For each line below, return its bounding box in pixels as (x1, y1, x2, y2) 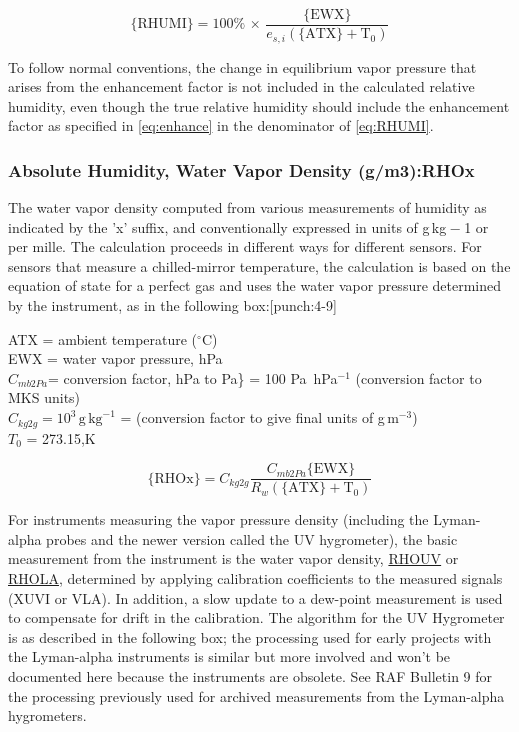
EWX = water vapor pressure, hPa (8, 348, 223, 369)
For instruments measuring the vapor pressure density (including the (8, 509, 429, 530)
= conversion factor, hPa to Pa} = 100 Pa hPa (48, 367, 338, 388)
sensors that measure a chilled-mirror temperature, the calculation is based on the (8, 255, 511, 276)
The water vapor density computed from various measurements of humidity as (8, 197, 487, 218)
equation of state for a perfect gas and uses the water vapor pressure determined (8, 275, 502, 296)
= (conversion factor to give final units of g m (120, 407, 399, 428)
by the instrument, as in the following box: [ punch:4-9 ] (8, 295, 337, 316)
